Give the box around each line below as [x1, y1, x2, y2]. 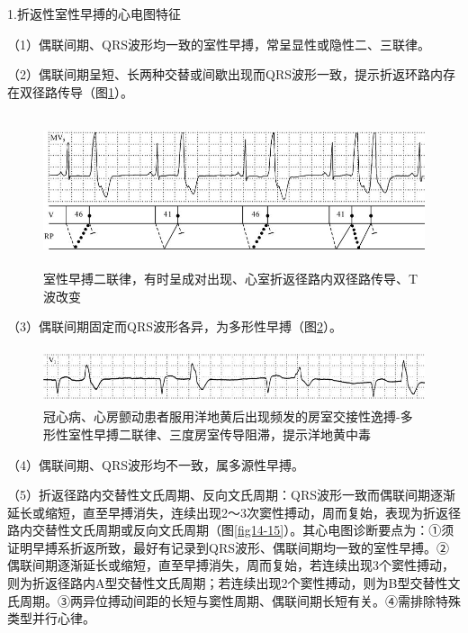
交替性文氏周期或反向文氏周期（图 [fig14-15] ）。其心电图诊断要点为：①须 [31, 520, 454, 539]
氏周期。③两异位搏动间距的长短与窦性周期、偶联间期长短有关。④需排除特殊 [7, 591, 461, 610]
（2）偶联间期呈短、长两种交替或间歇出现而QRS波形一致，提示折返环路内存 [7, 65, 455, 84]
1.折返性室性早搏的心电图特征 [7, 5, 181, 23]
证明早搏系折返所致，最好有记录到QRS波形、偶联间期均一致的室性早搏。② [7, 538, 449, 556]
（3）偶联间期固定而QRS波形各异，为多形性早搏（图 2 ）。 [7, 317, 342, 336]
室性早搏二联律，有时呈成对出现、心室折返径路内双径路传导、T [43, 268, 418, 287]
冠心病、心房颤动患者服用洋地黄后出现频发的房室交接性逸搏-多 [43, 407, 413, 426]
